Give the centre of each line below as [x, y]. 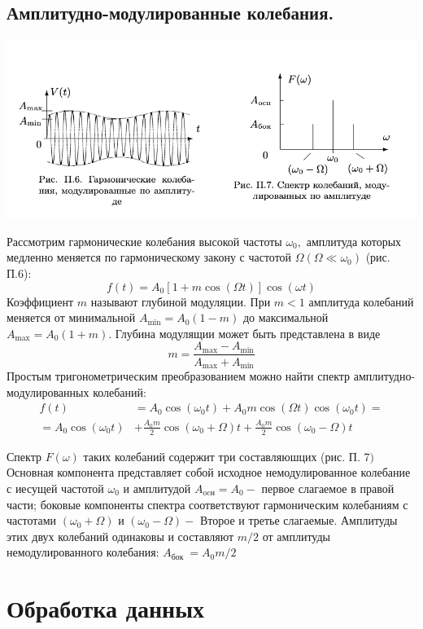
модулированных [48, 391]
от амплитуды [296, 536]
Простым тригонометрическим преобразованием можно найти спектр [179, 375]
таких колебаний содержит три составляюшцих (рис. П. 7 [227, 456]
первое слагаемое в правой [328, 488]
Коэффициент [40, 301]
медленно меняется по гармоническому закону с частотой [149, 257]
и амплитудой [157, 488]
